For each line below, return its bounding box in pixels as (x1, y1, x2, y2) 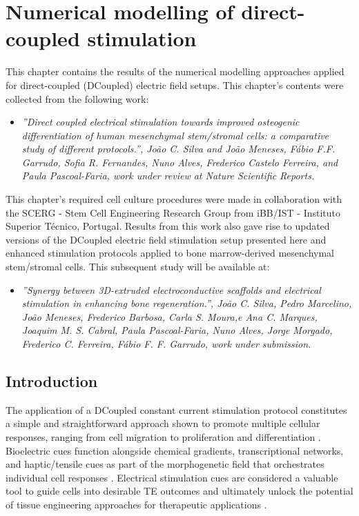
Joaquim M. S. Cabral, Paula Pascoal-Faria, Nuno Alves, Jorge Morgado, (21, 323, 333, 337)
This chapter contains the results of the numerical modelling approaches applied (6, 64, 345, 79)
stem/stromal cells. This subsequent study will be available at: (6, 259, 270, 274)
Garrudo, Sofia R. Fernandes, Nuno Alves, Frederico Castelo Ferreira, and (21, 155, 338, 169)
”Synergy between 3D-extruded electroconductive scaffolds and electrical (21, 282, 321, 297)
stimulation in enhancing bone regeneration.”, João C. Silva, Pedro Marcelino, (21, 296, 352, 310)
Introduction (6, 370, 98, 391)
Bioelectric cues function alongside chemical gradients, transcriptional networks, (6, 443, 344, 457)
